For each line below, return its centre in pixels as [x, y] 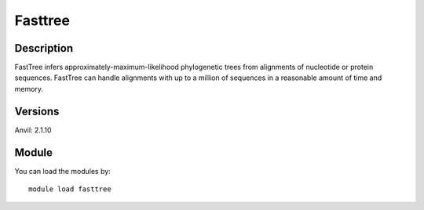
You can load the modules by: [63, 171]
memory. [29, 89]
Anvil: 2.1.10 [33, 130]
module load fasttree [70, 189]
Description [44, 48]
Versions [37, 111]
